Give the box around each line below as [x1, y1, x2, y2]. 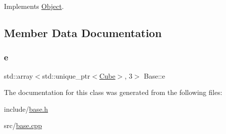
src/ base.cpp [4, 120, 42, 131]
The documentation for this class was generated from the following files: [4, 87, 223, 97]
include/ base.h [4, 103, 48, 114]
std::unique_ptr [42, 70, 90, 81]
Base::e [144, 70, 165, 81]
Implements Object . [4, 1, 64, 11]
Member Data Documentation [4, 25, 162, 40]
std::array [4, 70, 33, 81]
